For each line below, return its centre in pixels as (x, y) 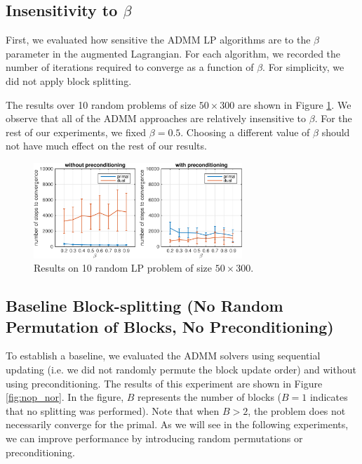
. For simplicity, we (303, 67)
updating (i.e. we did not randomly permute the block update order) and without (181, 369)
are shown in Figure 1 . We (294, 104)
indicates (329, 397)
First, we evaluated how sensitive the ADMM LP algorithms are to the (158, 40)
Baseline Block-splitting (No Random (145, 306)
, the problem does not (297, 410)
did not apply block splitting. (69, 80)
